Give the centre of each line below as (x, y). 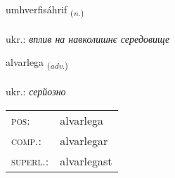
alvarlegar (84, 140)
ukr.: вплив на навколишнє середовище (88, 38)
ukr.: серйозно (36, 91)
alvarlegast (86, 160)
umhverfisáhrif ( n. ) (45, 10)
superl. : (30, 160)
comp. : (26, 140)
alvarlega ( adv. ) (37, 63)
